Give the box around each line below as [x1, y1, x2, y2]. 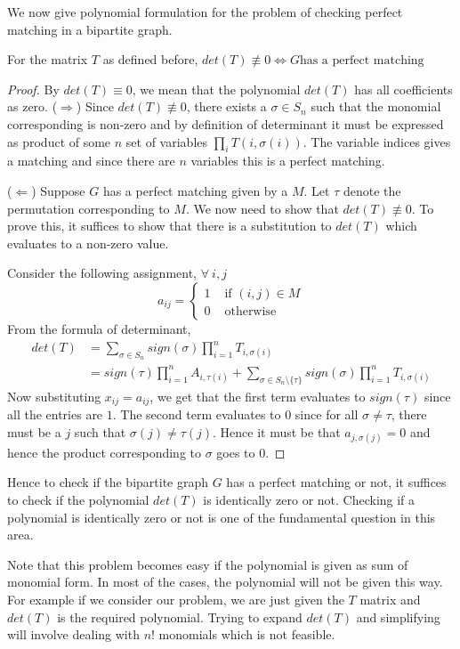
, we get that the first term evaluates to [149, 386, 366, 405]
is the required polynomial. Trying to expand [57, 607, 303, 626]
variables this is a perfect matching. [190, 151, 385, 170]
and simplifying [356, 607, 440, 626]
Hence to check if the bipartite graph [7, 473, 209, 491]
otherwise [224, 304, 277, 318]
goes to [216, 442, 255, 461]
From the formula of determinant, [7, 319, 191, 337]
